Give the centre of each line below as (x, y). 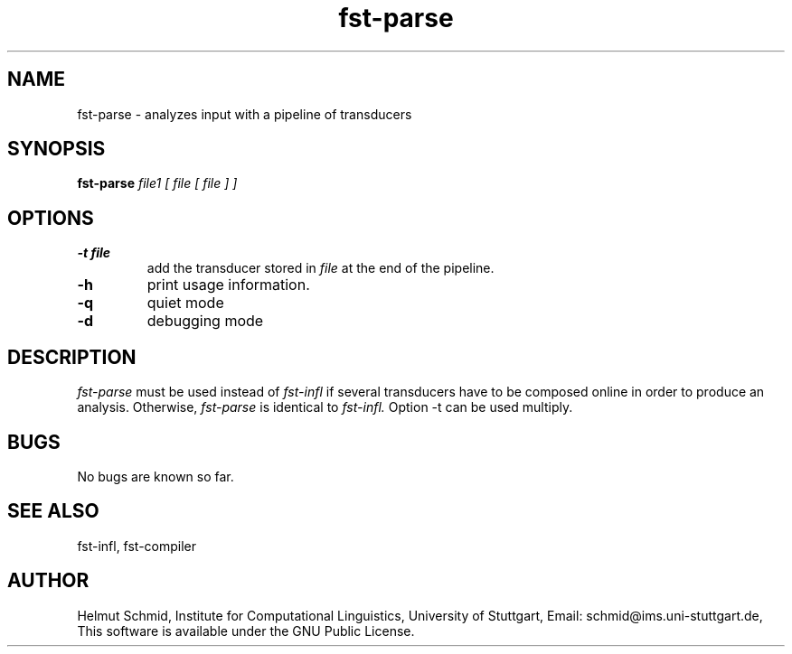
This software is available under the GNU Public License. (246, 631)
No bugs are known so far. (156, 476)
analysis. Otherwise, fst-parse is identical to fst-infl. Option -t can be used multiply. (325, 407)
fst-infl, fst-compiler (137, 546)
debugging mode (205, 321)
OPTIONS (51, 218)
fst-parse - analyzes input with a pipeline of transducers (245, 114)
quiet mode (185, 303)
